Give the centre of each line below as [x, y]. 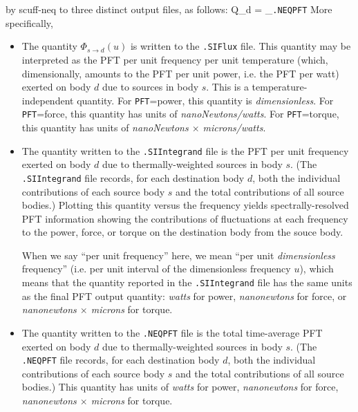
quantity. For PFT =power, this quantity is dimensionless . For [205, 100]
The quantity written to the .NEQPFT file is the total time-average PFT [172, 332]
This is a [230, 87]
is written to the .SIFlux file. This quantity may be [241, 46]
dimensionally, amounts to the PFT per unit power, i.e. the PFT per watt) [180, 73]
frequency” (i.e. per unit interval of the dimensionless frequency [156, 269]
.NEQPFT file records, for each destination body [121, 360]
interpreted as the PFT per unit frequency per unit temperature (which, [175, 59]
